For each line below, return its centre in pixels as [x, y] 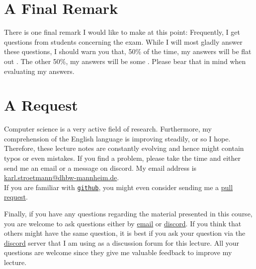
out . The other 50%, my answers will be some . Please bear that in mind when [125, 61]
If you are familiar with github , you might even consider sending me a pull [119, 187]
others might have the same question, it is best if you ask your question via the [125, 233]
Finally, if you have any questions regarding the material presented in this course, [128, 214]
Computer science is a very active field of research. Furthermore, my [108, 129]
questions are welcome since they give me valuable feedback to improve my [118, 252]
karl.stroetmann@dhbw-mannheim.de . [62, 177]
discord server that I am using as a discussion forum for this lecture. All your [122, 242]
